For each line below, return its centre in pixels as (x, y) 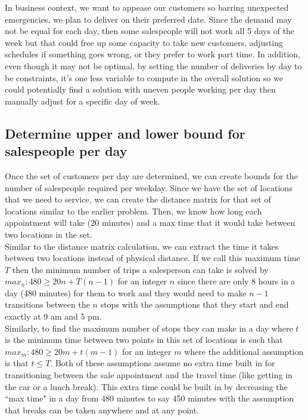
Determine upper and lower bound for (125, 133)
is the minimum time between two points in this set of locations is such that (144, 340)
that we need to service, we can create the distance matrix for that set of (138, 199)
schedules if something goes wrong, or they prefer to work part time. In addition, (153, 54)
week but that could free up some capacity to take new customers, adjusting (144, 42)
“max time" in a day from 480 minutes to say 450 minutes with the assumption (150, 398)
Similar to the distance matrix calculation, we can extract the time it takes (142, 246)
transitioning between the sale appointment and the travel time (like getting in (149, 375)
